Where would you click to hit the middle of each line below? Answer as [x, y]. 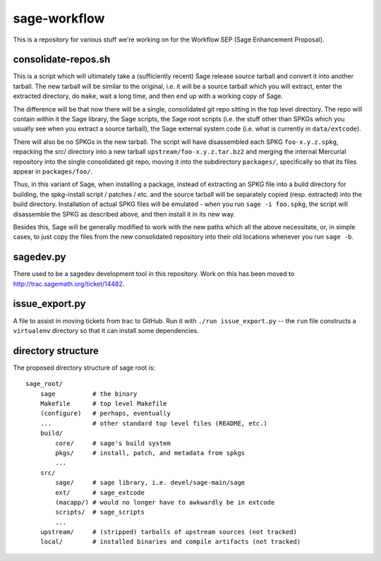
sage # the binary [89, 394]
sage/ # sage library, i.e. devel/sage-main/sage [150, 483]
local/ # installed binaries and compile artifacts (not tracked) [170, 542]
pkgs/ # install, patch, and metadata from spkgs [150, 453]
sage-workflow [59, 18]
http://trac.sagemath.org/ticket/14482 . [69, 284]
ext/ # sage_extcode [100, 493]
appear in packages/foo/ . [53, 171]
